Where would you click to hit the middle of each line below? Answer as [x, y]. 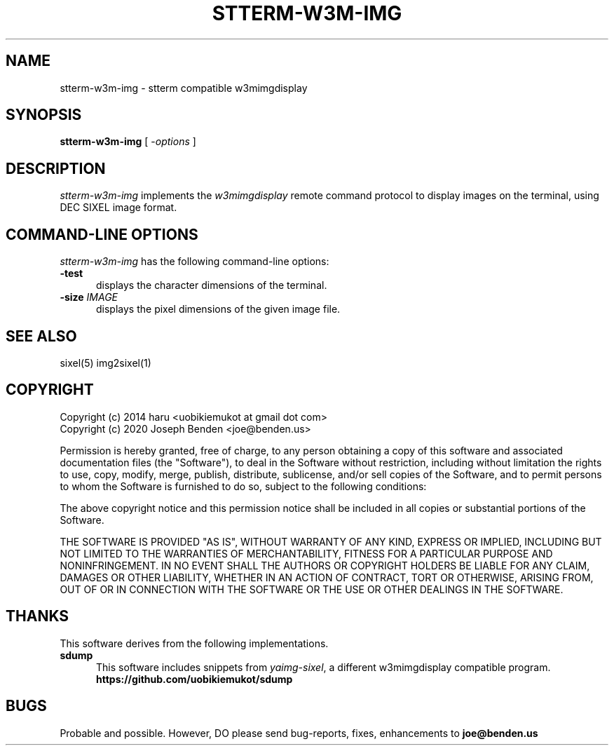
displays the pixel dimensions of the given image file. [218, 309]
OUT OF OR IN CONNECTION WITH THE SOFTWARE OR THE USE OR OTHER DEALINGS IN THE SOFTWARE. [312, 589]
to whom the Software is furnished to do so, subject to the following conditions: [243, 486]
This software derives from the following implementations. [194, 643]
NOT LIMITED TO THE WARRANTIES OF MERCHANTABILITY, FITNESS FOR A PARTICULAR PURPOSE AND [306, 553]
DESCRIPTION [56, 168]
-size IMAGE [89, 297]
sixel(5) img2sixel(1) [105, 363]
